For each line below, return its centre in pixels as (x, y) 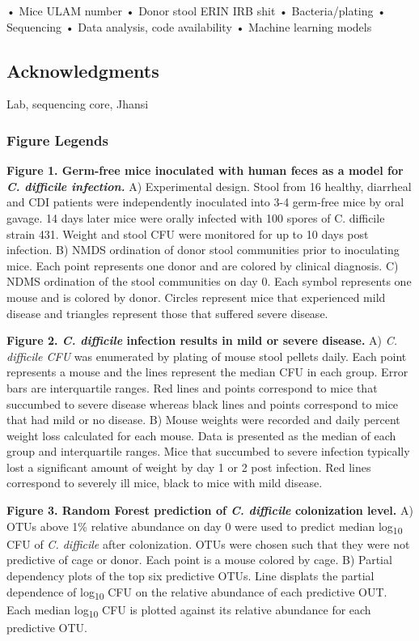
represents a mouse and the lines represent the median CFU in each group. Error (207, 372)
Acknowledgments (83, 70)
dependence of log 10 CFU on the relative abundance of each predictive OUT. (197, 592)
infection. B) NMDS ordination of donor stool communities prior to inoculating (203, 250)
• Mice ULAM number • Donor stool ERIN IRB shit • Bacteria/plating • (197, 11)
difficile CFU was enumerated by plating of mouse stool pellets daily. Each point (207, 356)
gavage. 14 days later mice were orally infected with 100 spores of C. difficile (196, 217)
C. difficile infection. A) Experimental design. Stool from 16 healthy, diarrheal (209, 186)
